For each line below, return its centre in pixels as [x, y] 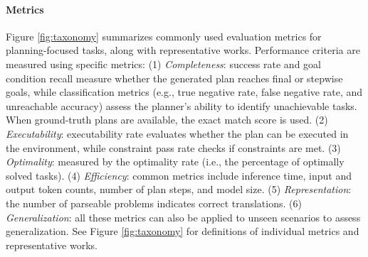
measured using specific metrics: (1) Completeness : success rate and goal [163, 64]
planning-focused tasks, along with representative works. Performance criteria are [183, 50]
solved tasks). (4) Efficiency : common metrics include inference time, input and [179, 175]
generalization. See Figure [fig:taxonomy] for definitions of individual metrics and [183, 231]
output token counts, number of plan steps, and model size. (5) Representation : [179, 189]
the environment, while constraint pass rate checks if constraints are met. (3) [173, 147]
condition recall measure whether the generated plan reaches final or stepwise [174, 78]
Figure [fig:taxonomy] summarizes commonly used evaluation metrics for [164, 36]
